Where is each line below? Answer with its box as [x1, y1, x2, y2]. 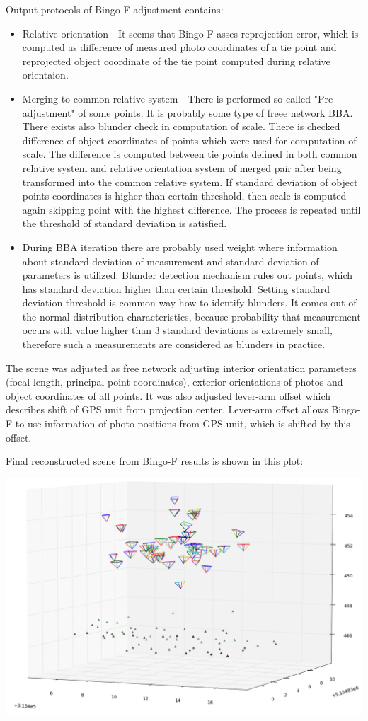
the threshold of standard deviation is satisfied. [22, 216, 227, 231]
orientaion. [22, 67, 69, 82]
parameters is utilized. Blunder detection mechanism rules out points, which [22, 267, 353, 282]
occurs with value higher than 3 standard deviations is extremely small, [22, 323, 333, 338]
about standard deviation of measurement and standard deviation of [22, 253, 319, 268]
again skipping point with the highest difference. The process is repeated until [22, 202, 361, 217]
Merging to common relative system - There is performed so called [22, 91, 311, 105]
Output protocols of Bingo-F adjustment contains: [6, 2, 224, 16]
